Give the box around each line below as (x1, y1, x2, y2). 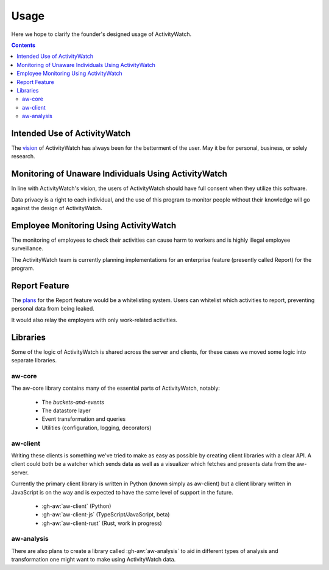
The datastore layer (41, 407, 91, 414)
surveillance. (11, 245, 44, 252)
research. (11, 153, 36, 160)
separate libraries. (11, 357, 57, 364)
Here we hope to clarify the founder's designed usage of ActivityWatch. (11, 30, 192, 38)
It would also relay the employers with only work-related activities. (11, 316, 178, 323)
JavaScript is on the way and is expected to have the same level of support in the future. (11, 488, 234, 496)
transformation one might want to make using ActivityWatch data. (11, 556, 176, 563)
